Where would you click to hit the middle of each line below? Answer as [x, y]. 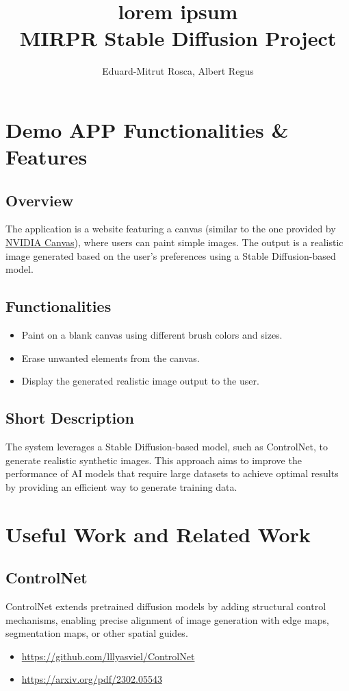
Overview [40, 200]
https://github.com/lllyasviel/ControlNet [108, 656]
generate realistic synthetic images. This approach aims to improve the [154, 460]
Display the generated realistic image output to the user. [140, 381]
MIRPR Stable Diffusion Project [178, 38]
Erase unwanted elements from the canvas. [111, 357]
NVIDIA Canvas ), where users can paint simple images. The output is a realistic [174, 242]
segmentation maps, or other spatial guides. [97, 633]
